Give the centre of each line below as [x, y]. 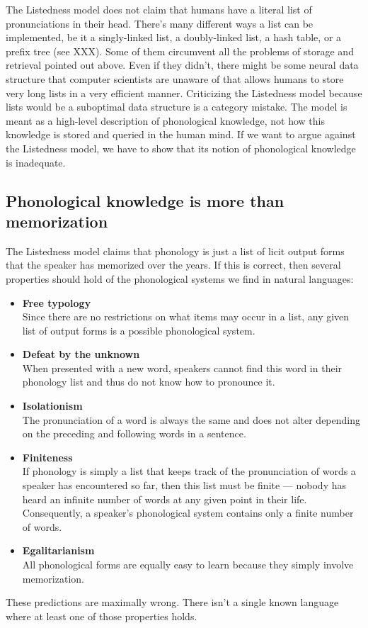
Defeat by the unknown [81, 354]
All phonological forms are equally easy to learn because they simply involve [188, 564]
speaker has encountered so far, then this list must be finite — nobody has [184, 485]
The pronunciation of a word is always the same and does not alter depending [191, 419]
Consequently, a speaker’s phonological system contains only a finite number [188, 513]
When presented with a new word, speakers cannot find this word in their [182, 368]
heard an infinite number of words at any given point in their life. [165, 499]
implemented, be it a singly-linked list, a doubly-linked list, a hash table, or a [174, 37]
